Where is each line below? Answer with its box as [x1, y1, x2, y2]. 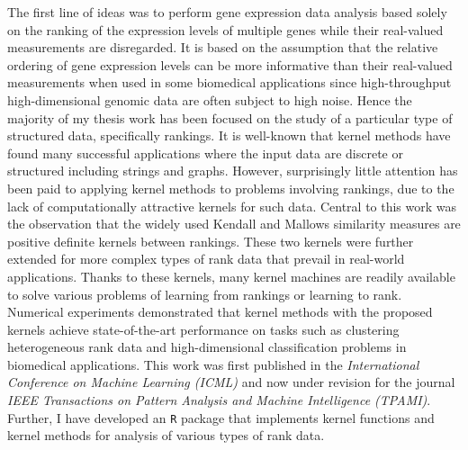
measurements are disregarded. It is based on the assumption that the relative [7, 38, 438, 57]
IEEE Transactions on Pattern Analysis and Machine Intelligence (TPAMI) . [7, 391, 431, 409]
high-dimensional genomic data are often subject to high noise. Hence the [7, 90, 412, 109]
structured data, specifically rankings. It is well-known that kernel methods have [7, 126, 451, 145]
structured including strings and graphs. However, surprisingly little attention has [7, 161, 458, 180]
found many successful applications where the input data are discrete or [7, 143, 403, 162]
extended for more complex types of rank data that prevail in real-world [7, 249, 405, 268]
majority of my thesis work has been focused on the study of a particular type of [7, 108, 453, 127]
